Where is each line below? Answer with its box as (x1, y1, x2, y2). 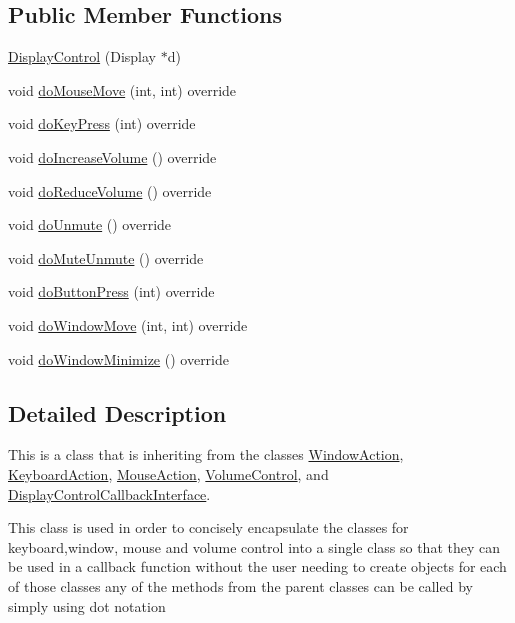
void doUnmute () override (8, 214, 172, 235)
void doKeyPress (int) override (8, 113, 196, 134)
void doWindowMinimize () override (8, 348, 230, 369)
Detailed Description (8, 397, 227, 428)
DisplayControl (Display (8, 46, 156, 67)
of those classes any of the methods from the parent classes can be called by (8, 575, 473, 596)
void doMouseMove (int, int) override (8, 79, 237, 100)
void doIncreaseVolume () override (8, 146, 217, 167)
